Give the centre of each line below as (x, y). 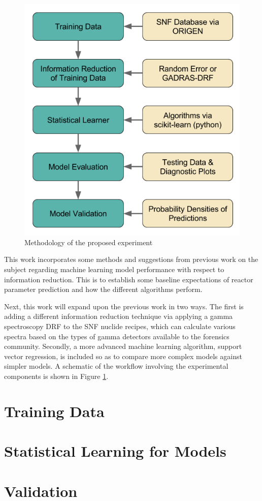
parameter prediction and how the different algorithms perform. (103, 289)
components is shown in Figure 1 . (56, 376)
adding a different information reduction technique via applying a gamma (119, 316)
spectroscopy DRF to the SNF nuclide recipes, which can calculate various (120, 326)
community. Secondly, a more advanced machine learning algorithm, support (123, 346)
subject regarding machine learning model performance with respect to (114, 269)
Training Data (54, 411)
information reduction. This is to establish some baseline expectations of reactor (129, 279)
